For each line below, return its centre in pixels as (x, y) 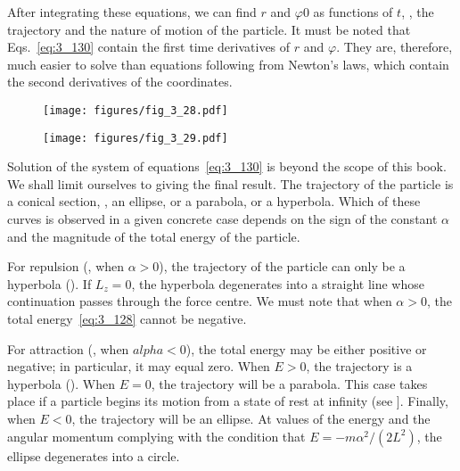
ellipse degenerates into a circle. (94, 455)
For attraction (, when (68, 348)
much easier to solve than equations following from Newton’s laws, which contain (228, 64)
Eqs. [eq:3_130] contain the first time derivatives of (149, 47)
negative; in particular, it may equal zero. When (139, 366)
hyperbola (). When (62, 383)
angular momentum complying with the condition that (156, 436)
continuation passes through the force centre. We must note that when (200, 301)
